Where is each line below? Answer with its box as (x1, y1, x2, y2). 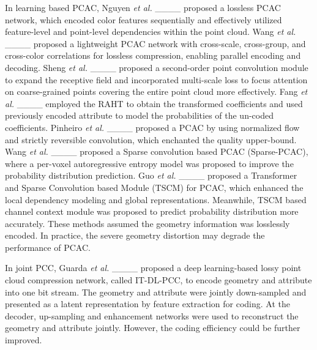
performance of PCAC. (5, 240, 91, 253)
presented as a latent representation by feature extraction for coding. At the (5, 297, 290, 310)
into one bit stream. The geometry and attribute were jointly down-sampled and (5, 285, 307, 298)
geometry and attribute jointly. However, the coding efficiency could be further (5, 321, 300, 334)
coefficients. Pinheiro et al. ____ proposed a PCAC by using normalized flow (5, 121, 300, 133)
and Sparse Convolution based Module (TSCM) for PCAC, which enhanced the (5, 181, 304, 193)
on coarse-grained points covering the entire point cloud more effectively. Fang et (5, 85, 308, 98)
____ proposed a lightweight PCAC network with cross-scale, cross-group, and (5, 37, 306, 50)
